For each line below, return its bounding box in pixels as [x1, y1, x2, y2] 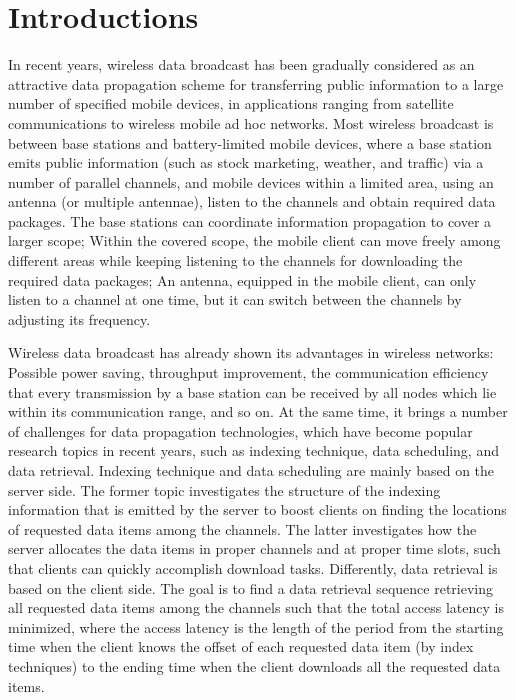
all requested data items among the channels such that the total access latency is [8, 597, 504, 618]
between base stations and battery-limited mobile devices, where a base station [8, 132, 492, 153]
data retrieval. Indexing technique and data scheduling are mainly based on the [8, 460, 495, 480]
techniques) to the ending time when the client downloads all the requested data [8, 655, 501, 676]
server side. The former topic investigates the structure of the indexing [8, 479, 441, 500]
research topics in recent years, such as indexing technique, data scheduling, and [8, 440, 499, 461]
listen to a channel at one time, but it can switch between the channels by [8, 289, 462, 310]
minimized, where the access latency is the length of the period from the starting [8, 616, 504, 637]
